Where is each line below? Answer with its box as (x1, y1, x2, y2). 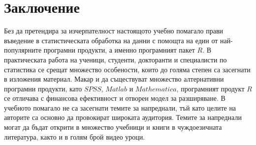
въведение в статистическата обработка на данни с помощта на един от (4, 35, 218, 45)
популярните (4, 45, 42, 55)
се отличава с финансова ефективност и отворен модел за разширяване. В (4, 93, 225, 103)
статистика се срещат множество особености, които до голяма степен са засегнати (4, 64, 251, 74)
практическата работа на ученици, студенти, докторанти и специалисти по (4, 54, 227, 64)
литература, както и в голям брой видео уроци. (4, 131, 145, 142)
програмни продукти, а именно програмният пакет (43, 45, 195, 55)
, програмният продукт (176, 83, 245, 93)
